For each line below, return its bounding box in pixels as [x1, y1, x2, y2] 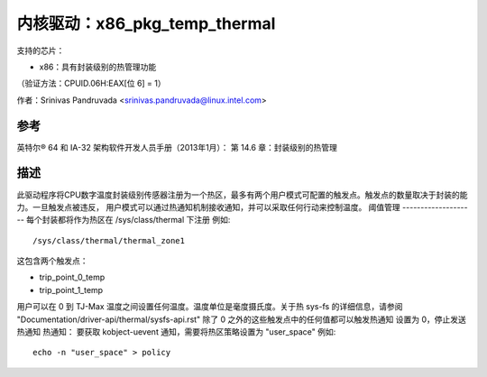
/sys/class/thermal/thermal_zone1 [32, 235, 185, 245]
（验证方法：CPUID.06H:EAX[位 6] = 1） [16, 78, 166, 89]
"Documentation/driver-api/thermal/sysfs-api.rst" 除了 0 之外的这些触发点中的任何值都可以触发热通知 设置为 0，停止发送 [16, 314, 466, 325]
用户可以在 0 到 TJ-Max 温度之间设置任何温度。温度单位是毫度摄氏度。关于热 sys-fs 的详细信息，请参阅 [16, 301, 403, 312]
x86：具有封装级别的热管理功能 [39, 61, 157, 72]
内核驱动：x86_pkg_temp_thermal [16, 14, 276, 33]
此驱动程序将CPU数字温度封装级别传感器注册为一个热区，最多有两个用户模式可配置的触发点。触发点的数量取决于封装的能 [16, 189, 468, 200]
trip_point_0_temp [39, 271, 106, 283]
